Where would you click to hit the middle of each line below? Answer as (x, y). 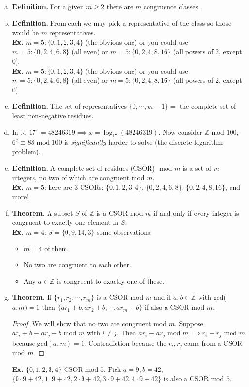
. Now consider (180, 132)
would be (25, 32)
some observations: (124, 232)
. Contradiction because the (125, 342)
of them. (57, 248)
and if (162, 297)
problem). (26, 151)
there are (120, 6)
